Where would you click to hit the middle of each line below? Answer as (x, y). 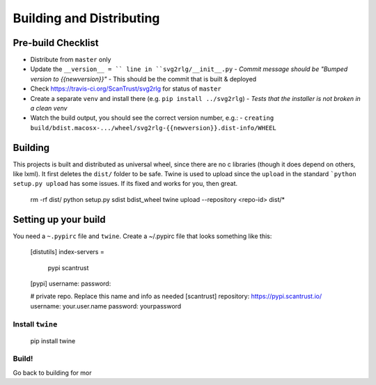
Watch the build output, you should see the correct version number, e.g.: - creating (152, 118)
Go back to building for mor (52, 372)
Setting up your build (59, 219)
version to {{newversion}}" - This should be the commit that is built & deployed (143, 79)
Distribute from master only (71, 60)
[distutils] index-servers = (67, 252)
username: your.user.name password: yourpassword (106, 306)
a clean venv (49, 109)
